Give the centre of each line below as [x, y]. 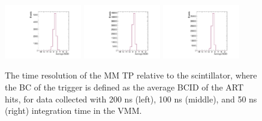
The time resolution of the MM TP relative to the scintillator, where [131, 75]
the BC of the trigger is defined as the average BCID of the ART [124, 87]
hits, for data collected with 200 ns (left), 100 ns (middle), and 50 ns [131, 99]
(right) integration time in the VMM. [73, 111]
